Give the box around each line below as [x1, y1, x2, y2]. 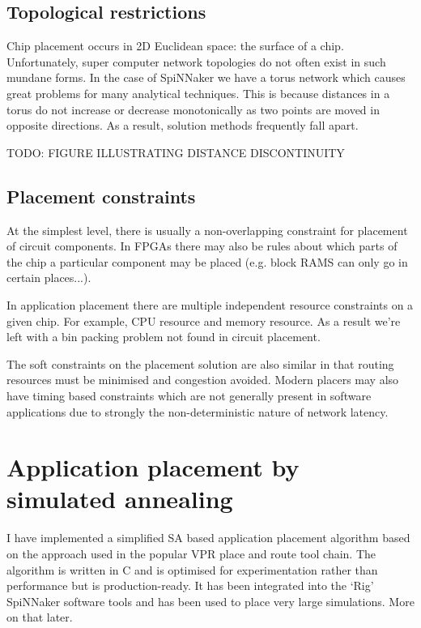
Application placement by [6, 451, 300, 484]
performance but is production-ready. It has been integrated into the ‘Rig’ [6, 577, 374, 594]
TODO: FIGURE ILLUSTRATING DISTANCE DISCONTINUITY [6, 143, 345, 160]
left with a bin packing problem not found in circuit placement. [6, 328, 321, 345]
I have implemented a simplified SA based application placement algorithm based [6, 529, 410, 546]
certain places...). [6, 269, 91, 286]
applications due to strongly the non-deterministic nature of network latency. [6, 403, 389, 420]
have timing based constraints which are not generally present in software [6, 387, 372, 404]
